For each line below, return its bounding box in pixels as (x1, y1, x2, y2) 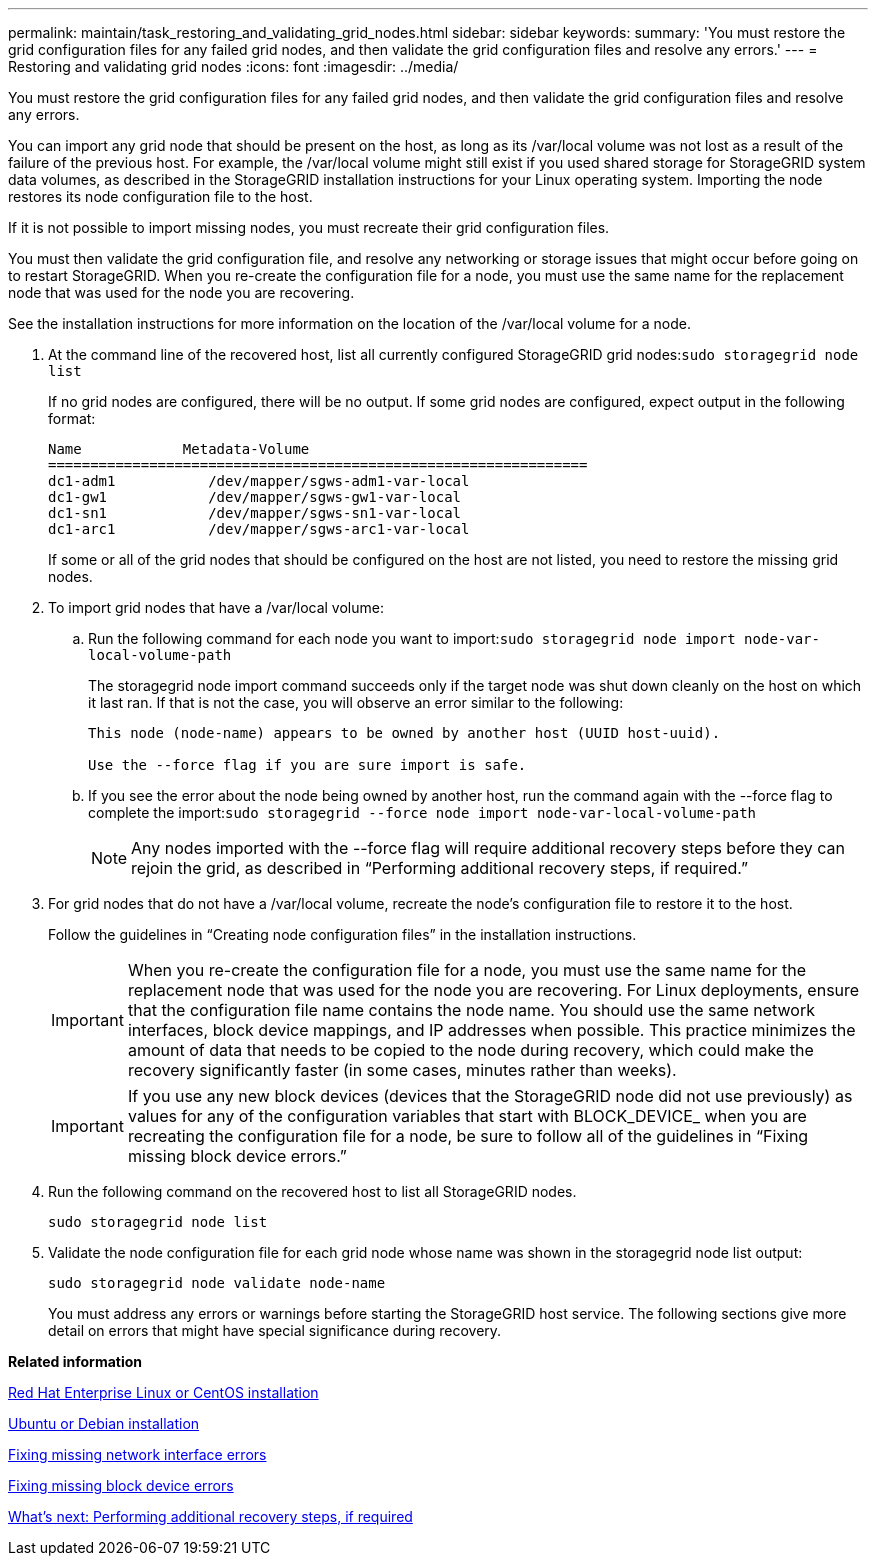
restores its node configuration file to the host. (8, 188, 313, 205)
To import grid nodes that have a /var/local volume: (48, 599, 384, 616)
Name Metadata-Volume (48, 441, 310, 457)
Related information (8, 1353, 143, 1370)
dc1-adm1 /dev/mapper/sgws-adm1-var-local (48, 473, 470, 489)
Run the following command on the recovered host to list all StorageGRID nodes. (48, 1183, 577, 1200)
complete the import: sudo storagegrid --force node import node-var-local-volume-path (88, 804, 757, 821)
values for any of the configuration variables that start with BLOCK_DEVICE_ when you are (127, 1106, 807, 1126)
